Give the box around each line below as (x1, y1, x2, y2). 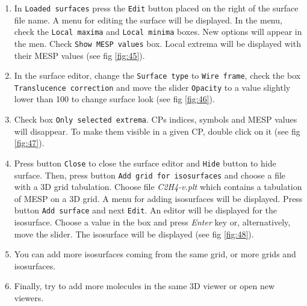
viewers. (14, 292, 44, 304)
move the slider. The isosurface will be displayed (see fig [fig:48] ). (14, 227, 254, 240)
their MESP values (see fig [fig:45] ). (14, 49, 145, 61)
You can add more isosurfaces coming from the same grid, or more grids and (14, 248, 296, 260)
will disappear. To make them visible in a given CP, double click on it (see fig (14, 124, 300, 137)
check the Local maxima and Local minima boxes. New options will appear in (14, 25, 302, 38)
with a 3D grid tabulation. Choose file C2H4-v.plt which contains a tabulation (14, 180, 302, 193)
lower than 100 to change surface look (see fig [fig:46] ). (14, 93, 215, 105)
